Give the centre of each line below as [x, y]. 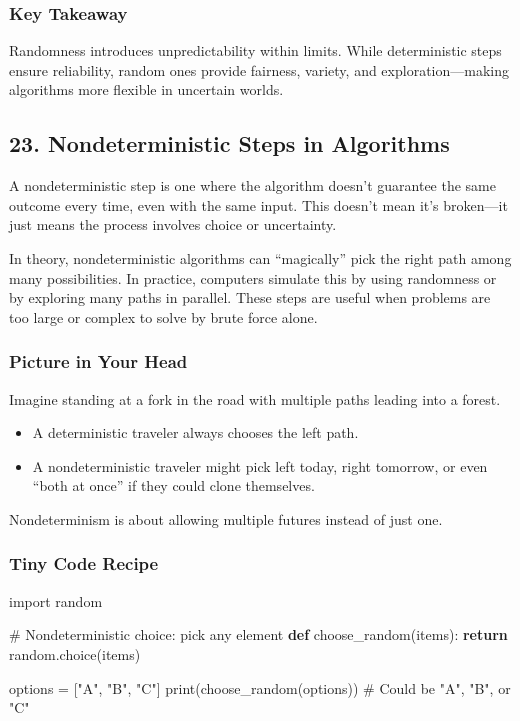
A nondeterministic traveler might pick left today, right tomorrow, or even [260, 465]
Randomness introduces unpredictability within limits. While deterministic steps [255, 50]
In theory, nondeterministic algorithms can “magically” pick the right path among [260, 257]
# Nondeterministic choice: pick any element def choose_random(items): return [258, 634]
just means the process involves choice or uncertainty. [173, 224]
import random [56, 600]
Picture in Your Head [98, 361]
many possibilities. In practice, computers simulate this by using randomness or [253, 277]
